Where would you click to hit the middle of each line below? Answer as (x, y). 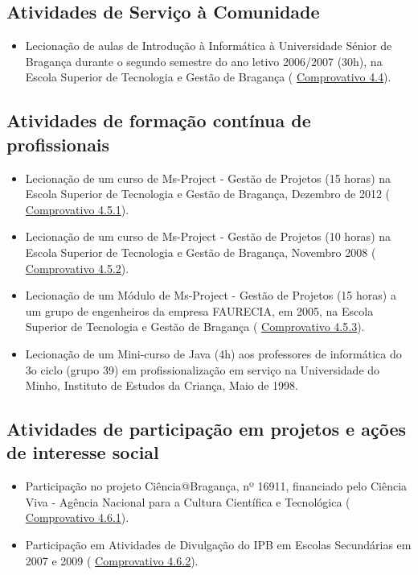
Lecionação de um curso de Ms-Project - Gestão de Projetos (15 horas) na (208, 178)
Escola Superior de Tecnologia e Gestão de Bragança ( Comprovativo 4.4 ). (208, 77)
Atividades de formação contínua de (159, 120)
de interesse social (83, 452)
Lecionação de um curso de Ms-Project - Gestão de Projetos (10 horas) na (208, 236)
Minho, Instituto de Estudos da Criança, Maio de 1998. (162, 385)
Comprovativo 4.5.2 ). (77, 268)
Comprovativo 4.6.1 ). (77, 517)
